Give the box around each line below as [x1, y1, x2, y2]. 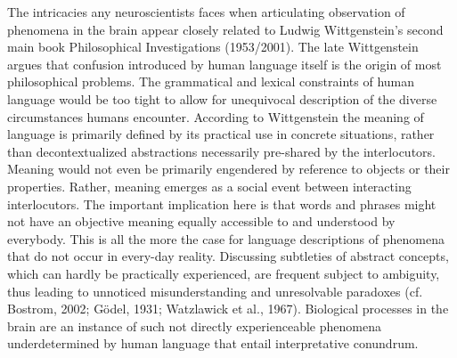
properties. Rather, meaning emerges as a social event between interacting [7, 176, 412, 195]
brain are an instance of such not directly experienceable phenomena [7, 316, 381, 335]
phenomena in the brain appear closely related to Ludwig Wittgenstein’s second [7, 20, 444, 38]
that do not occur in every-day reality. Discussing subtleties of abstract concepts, [7, 247, 449, 265]
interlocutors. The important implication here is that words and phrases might [7, 194, 437, 213]
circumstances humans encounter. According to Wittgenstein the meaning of [7, 107, 424, 126]
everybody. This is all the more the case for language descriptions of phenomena [7, 229, 445, 248]
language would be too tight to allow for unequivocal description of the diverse [7, 89, 437, 108]
